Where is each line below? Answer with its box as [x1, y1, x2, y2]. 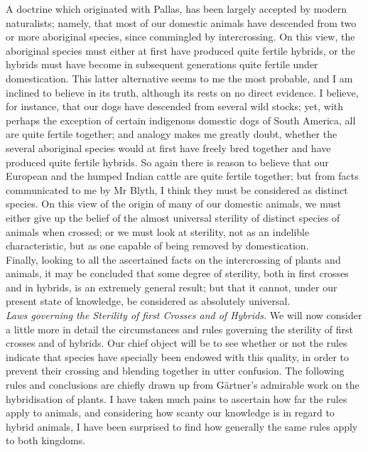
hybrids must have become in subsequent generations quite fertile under [6, 57, 318, 72]
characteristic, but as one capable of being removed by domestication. [6, 238, 309, 253]
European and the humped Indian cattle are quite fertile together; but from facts [6, 168, 359, 183]
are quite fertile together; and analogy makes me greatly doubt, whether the [6, 127, 337, 141]
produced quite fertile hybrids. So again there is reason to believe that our [6, 154, 329, 169]
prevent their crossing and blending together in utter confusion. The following [6, 363, 345, 378]
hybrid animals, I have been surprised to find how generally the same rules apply [6, 419, 358, 434]
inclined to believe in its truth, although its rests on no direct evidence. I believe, [6, 85, 359, 99]
